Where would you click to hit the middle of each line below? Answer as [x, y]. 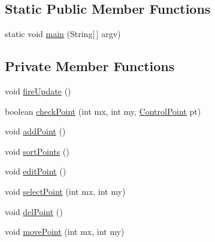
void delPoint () [34, 211]
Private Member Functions [90, 66]
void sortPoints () [37, 151]
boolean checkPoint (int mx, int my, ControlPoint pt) [103, 111]
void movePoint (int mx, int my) [65, 232]
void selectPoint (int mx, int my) [65, 191]
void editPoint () [36, 171]
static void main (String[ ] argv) [63, 34]
